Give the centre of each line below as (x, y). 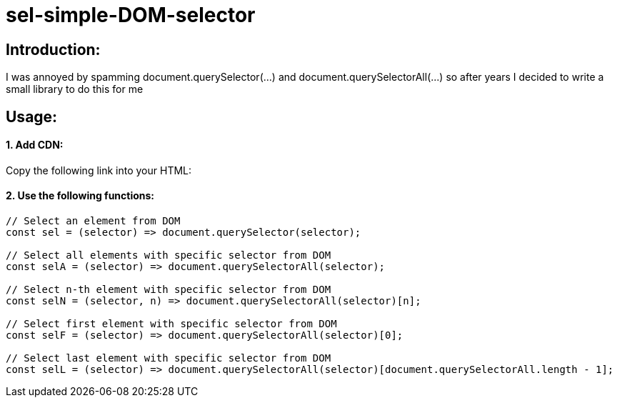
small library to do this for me (75, 89)
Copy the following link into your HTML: (99, 170)
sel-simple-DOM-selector (131, 15)
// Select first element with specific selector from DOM (171, 324)
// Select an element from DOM (93, 221)
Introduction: (53, 49)
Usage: (32, 116)
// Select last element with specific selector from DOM (169, 358)
